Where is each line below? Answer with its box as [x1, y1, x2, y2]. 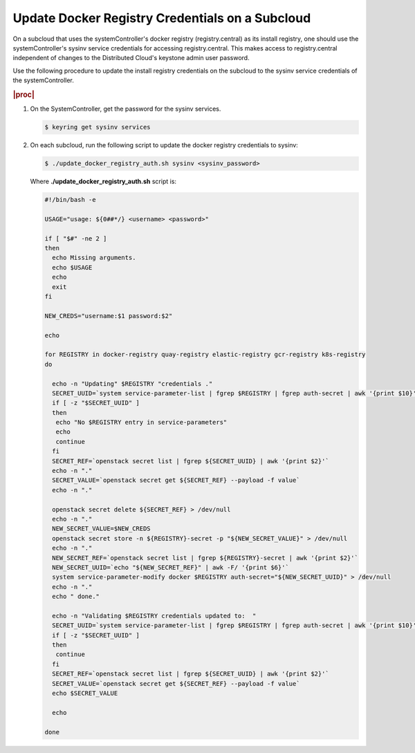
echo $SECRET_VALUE [52, 689, 118, 697]
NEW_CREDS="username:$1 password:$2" [44, 312, 173, 319]
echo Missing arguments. [52, 254, 136, 262]
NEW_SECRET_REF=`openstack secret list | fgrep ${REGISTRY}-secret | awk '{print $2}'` [52, 554, 359, 561]
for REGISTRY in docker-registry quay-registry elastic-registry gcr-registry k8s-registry [44, 351, 366, 359]
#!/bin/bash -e [44, 196, 96, 204]
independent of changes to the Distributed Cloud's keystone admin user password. [12, 54, 250, 62]
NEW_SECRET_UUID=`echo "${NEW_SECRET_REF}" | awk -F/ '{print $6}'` [52, 564, 290, 571]
